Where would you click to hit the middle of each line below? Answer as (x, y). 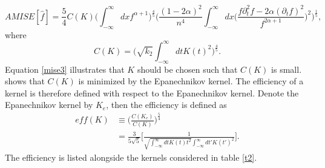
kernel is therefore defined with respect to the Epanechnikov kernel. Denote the (152, 92)
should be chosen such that (187, 69)
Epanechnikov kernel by (49, 105)
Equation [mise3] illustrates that (65, 69)
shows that (25, 81)
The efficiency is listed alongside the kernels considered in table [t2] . (131, 157)
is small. (287, 69)
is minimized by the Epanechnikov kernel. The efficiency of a (191, 81)
